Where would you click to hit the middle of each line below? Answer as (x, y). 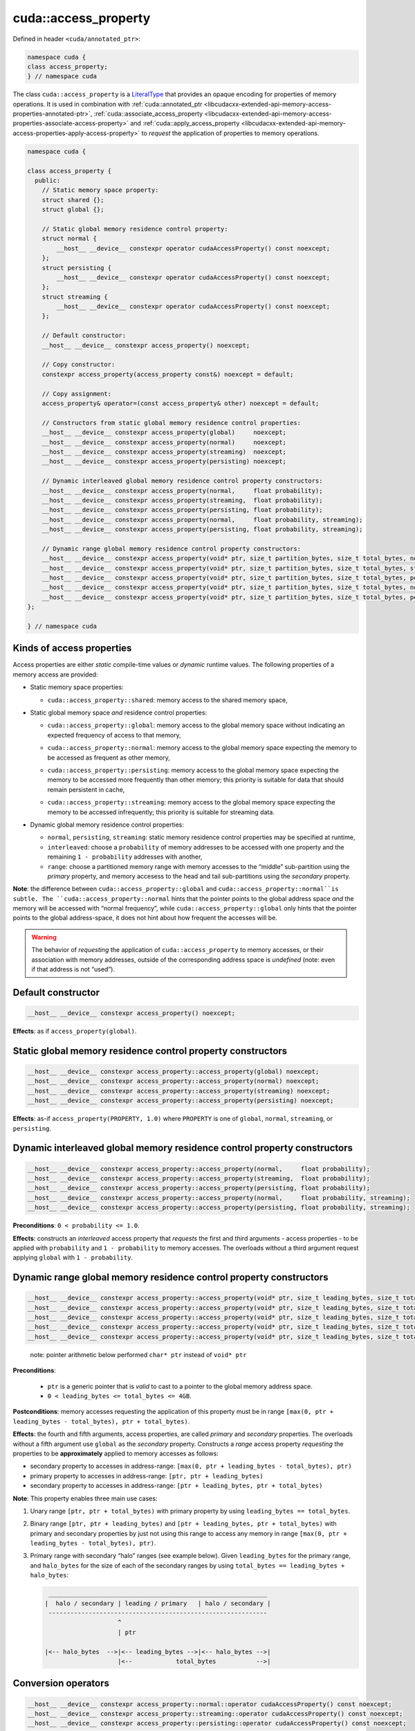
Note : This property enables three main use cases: (85, 1498)
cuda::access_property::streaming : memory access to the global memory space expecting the (191, 802)
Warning (44, 937)
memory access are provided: (55, 674)
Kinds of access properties (72, 648)
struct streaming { (75, 297)
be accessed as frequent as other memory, (109, 757)
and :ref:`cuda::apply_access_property (185, 123)
